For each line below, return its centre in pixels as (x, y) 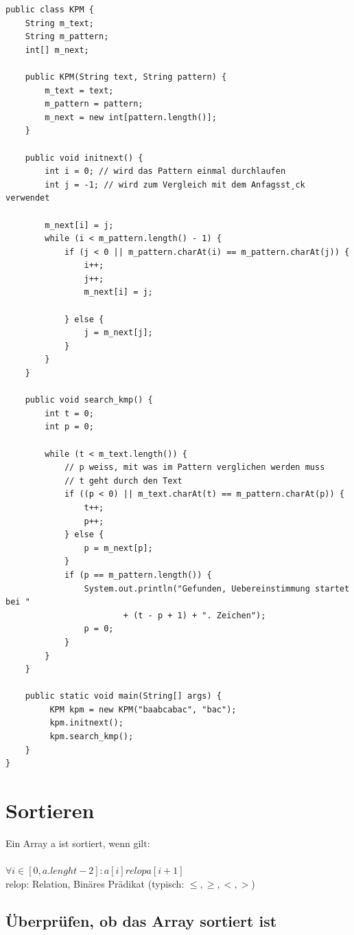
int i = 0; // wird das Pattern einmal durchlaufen (165, 171)
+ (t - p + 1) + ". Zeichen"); (194, 615)
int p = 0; (69, 427)
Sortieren (50, 810)
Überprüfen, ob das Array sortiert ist (141, 920)
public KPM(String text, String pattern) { (126, 77)
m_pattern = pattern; (94, 104)
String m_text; (59, 23)
